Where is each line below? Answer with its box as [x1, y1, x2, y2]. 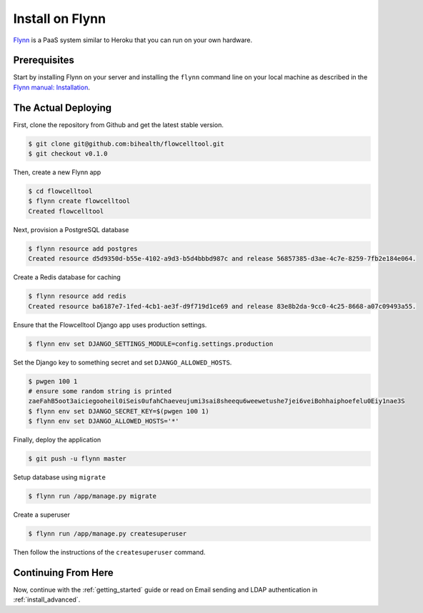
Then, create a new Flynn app [13, 168, 101, 176]
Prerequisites [13, 54, 74, 66]
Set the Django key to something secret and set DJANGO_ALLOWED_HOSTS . [13, 358, 232, 367]
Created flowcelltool [28, 207, 104, 215]
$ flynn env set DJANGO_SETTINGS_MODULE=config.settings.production [28, 339, 274, 348]
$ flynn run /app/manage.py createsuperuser [28, 529, 187, 537]
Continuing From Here [13, 567, 114, 579]
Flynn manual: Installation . [13, 83, 91, 91]
